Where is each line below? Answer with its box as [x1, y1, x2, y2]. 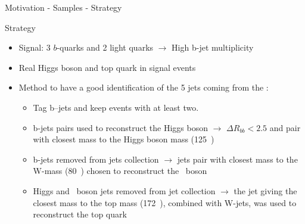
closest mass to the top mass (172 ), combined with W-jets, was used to [33, 196, 297, 209]
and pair [269, 121, 301, 133]
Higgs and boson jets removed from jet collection [33, 184, 216, 197]
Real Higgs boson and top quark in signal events [18, 61, 196, 73]
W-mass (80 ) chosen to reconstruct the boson [33, 164, 207, 177]
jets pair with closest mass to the [177, 153, 298, 165]
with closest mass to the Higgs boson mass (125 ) [33, 133, 214, 145]
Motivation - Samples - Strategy [5, 1, 122, 13]
